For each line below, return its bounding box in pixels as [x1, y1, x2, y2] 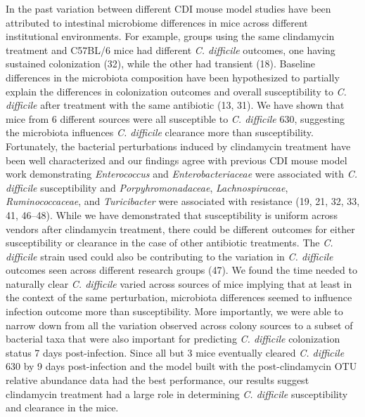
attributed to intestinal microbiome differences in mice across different [6, 15, 308, 29]
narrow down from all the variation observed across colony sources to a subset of [6, 317, 353, 332]
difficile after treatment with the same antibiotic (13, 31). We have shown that [6, 98, 345, 112]
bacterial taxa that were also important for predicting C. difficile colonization [6, 331, 340, 346]
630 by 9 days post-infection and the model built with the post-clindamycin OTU [6, 359, 357, 373]
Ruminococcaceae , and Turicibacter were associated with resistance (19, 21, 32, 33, [6, 194, 360, 208]
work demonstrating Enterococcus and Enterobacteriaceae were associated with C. [6, 166, 357, 181]
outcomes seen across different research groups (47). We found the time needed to [6, 263, 357, 277]
